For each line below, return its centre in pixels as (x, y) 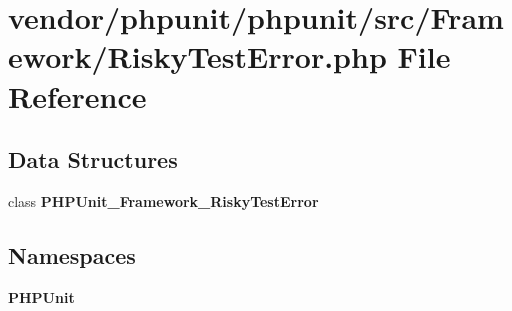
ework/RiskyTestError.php (197, 56)
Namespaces (72, 254)
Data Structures (93, 159)
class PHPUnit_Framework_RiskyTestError (163, 200)
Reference (77, 95)
